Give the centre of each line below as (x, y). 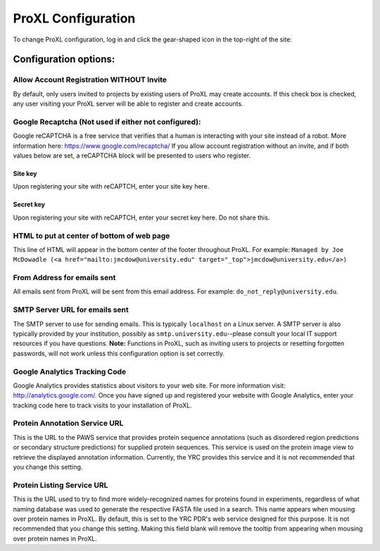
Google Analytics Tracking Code (70, 372)
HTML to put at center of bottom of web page (91, 236)
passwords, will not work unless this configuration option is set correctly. (119, 353)
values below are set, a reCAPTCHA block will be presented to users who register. (132, 156)
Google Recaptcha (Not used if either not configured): (107, 122)
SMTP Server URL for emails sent (71, 310)
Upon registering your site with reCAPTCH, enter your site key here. (111, 186)
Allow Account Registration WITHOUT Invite (90, 80)
